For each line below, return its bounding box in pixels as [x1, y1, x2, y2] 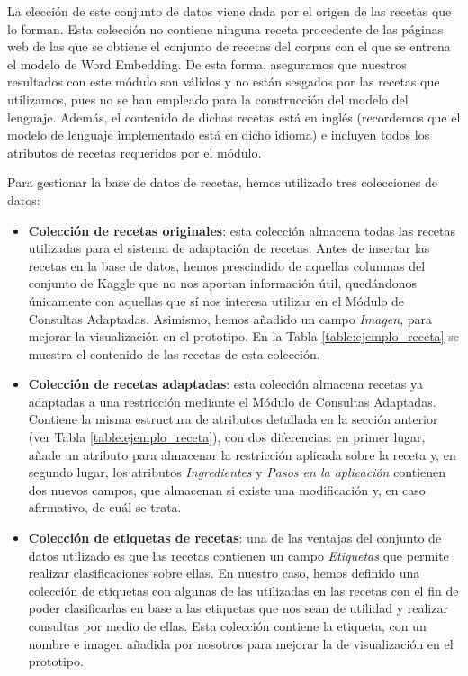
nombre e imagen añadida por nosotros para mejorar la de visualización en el [28, 634, 454, 653]
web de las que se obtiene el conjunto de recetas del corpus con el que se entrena [7, 37, 451, 56]
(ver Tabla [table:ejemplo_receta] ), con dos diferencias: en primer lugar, [28, 428, 426, 446]
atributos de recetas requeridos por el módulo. [7, 142, 262, 161]
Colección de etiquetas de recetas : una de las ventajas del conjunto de [28, 528, 442, 547]
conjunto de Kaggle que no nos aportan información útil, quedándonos [28, 274, 417, 293]
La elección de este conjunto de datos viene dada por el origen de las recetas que [7, 2, 452, 20]
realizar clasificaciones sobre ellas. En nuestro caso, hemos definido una [28, 563, 420, 582]
